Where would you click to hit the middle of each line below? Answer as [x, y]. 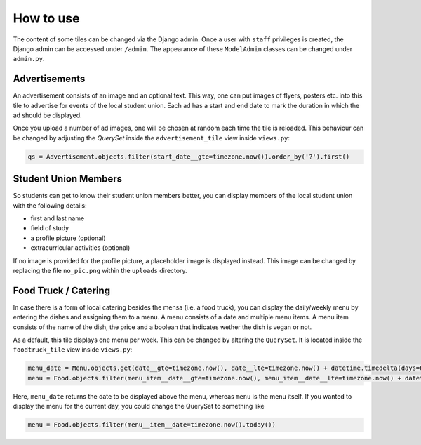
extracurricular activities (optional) [80, 248]
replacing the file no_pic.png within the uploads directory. [100, 271]
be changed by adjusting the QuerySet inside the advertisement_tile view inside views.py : [152, 138]
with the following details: [50, 205]
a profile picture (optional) [68, 238]
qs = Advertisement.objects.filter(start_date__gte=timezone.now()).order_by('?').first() [189, 157]
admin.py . [29, 59]
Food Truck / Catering [62, 290]
